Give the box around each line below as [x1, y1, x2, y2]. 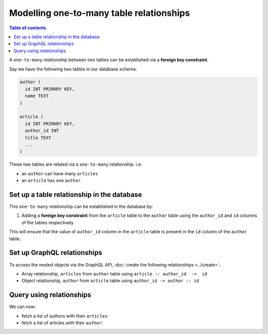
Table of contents [9, 25, 47, 31]
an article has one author [21, 178, 81, 184]
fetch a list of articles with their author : [21, 320, 103, 326]
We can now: [9, 304, 36, 310]
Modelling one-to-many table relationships [9, 7, 190, 18]
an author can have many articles [21, 170, 98, 176]
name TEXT [25, 93, 49, 99]
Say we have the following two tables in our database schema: [9, 66, 137, 72]
